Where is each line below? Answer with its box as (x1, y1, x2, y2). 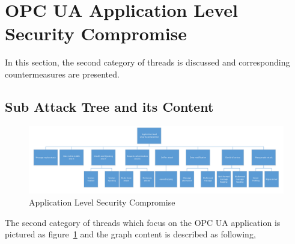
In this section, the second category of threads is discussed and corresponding (5, 56, 290, 69)
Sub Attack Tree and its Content (5, 97, 214, 115)
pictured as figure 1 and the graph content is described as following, (5, 228, 256, 240)
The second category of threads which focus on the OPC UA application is (5, 216, 281, 228)
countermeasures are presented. (5, 67, 120, 80)
